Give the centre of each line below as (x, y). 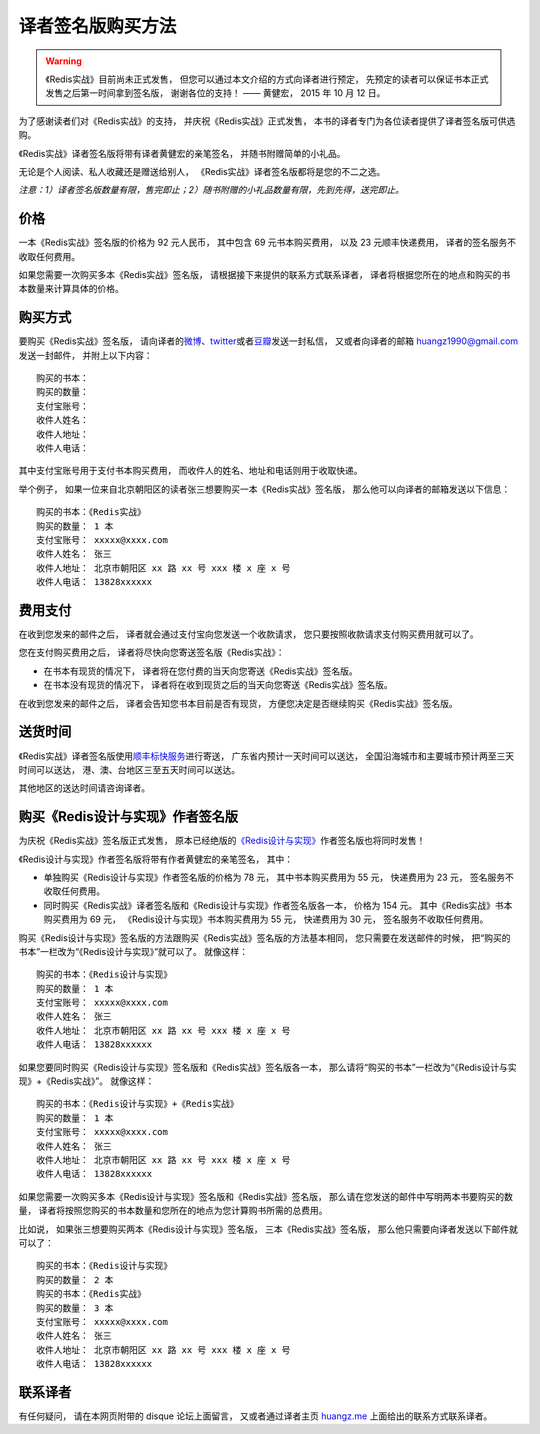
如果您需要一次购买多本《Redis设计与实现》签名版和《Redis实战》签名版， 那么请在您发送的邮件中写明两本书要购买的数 (266, 1196)
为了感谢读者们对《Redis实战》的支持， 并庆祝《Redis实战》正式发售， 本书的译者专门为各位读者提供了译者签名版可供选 (267, 121)
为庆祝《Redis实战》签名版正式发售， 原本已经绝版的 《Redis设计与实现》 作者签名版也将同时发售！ (222, 841)
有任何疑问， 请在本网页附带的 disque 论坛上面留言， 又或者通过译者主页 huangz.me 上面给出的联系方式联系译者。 (255, 1416)
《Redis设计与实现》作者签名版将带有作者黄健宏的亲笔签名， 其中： (156, 859)
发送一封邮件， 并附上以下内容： (85, 355)
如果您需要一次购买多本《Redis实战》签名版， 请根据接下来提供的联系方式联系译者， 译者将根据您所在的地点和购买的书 (264, 274)
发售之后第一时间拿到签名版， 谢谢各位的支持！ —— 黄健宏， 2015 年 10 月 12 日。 (215, 93)
